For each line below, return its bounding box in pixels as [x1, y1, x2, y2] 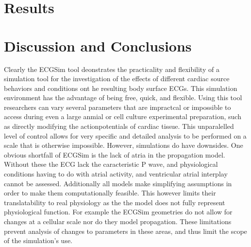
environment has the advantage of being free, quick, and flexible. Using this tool [4, 92, 242, 103]
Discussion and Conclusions [4, 35, 192, 55]
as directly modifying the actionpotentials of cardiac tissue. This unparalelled [4, 121, 234, 131]
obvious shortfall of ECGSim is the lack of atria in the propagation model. [4, 149, 225, 159]
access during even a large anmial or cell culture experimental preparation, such [4, 111, 241, 122]
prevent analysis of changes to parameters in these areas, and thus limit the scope [4, 226, 247, 236]
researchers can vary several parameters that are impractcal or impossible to [4, 102, 231, 112]
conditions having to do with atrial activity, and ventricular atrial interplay [4, 169, 228, 179]
